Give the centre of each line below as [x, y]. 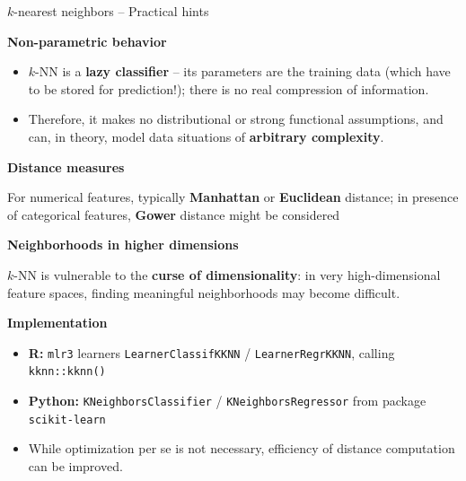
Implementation [57, 323]
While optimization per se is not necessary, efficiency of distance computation [242, 448]
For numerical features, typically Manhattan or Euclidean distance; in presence [233, 197]
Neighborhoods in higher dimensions [123, 245]
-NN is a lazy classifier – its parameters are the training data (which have [243, 71]
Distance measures [66, 166]
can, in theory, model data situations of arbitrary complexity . [206, 136]
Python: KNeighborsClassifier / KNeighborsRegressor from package [227, 401]
